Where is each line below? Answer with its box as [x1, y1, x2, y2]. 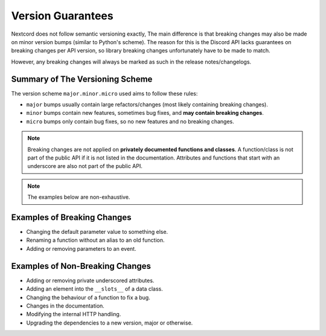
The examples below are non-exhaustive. [27, 193, 130, 201]
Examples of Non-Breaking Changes [11, 260, 151, 271]
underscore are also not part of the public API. [27, 163, 143, 170]
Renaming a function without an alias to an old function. [26, 236, 165, 244]
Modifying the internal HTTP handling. [26, 311, 121, 318]
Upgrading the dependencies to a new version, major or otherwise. [26, 319, 193, 326]
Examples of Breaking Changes [11, 212, 132, 222]
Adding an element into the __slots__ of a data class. [26, 285, 163, 292]
